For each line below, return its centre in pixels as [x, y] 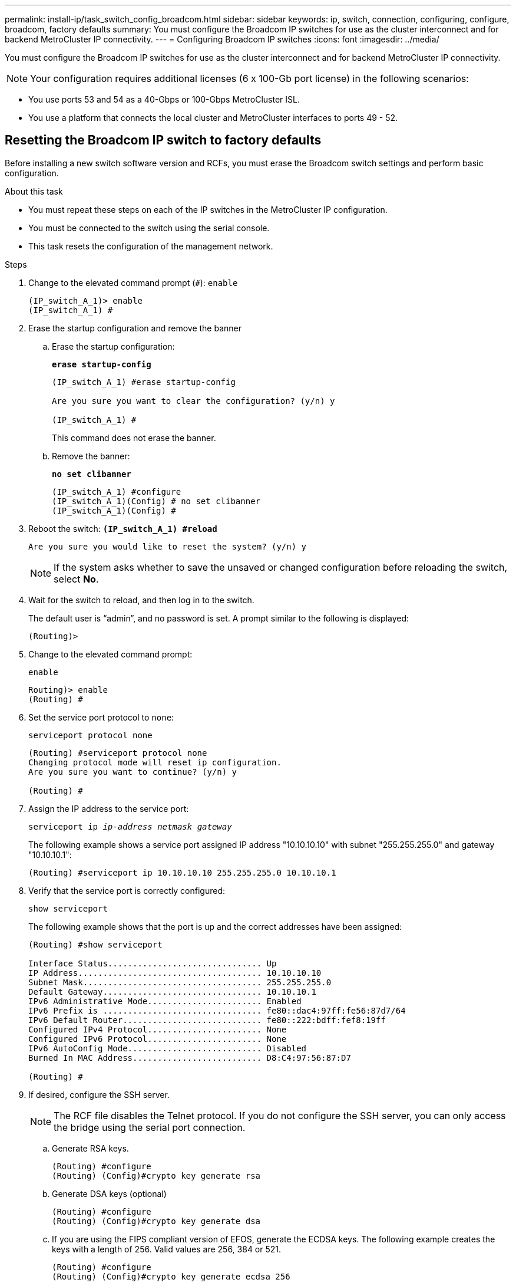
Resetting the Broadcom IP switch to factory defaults [163, 140]
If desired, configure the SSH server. [99, 1094]
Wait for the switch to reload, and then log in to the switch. [141, 600]
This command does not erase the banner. [134, 438]
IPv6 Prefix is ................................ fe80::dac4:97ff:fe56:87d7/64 [217, 1010]
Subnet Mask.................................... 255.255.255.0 [180, 982]
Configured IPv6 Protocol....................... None [158, 1039]
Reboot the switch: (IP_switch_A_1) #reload [123, 528]
